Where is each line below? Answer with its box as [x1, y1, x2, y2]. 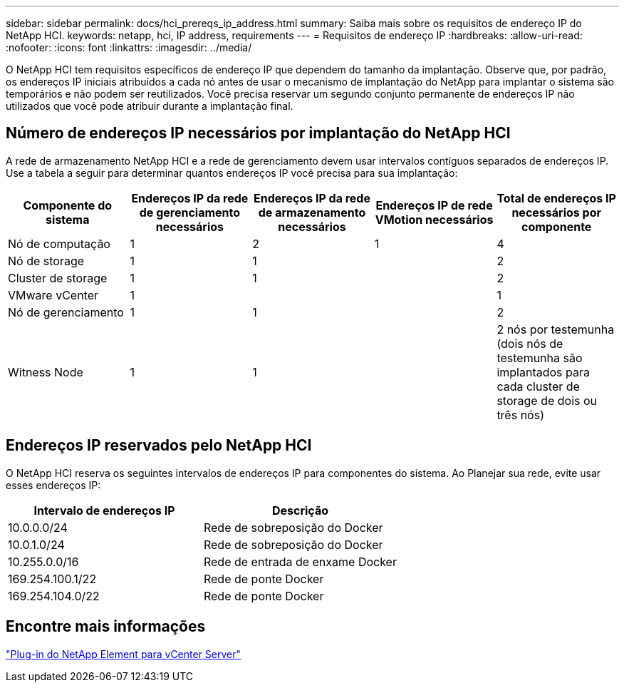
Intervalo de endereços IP [33, 503, 175, 518]
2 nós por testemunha [496, 322, 615, 337]
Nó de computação [8, 236, 110, 251]
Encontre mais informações [6, 617, 206, 636]
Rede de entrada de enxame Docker [203, 554, 397, 569]
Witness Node [8, 364, 83, 379]
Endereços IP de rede [375, 197, 493, 212]
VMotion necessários [375, 212, 494, 227]
